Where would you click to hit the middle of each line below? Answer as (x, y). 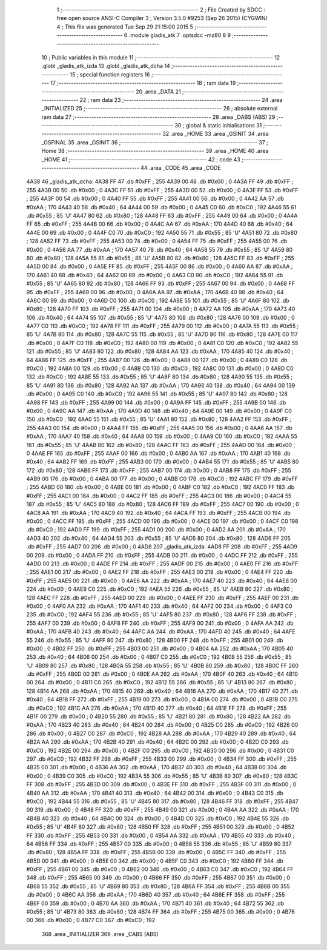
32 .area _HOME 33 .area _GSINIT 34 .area (216, 134)
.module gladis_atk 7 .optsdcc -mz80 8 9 (180, 35)
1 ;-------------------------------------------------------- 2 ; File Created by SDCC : (161, 10)
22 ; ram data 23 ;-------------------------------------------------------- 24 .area (181, 99)
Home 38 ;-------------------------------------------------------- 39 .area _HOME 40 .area (155, 151)
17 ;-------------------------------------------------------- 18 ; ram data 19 (143, 83)
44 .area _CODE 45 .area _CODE (180, 168)
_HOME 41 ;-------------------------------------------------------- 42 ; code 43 (141, 159)
